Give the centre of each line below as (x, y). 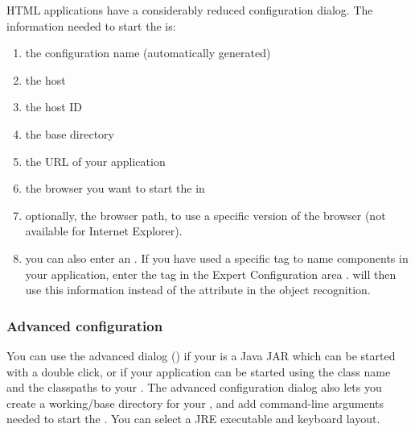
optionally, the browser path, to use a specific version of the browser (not (205, 215)
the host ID (54, 107)
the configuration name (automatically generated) (148, 53)
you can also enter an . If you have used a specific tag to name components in (217, 258)
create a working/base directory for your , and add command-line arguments (195, 403)
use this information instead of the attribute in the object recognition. (198, 290)
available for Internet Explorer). (104, 231)
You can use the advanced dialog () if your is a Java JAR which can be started (201, 355)
